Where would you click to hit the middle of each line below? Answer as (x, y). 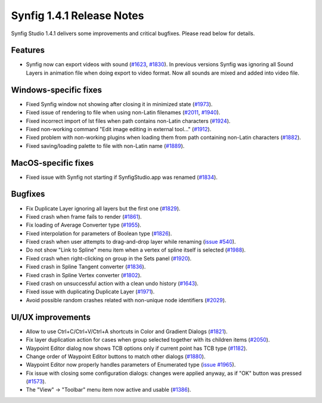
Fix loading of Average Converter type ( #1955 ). (83, 225)
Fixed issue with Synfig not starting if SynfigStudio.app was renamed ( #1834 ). (122, 177)
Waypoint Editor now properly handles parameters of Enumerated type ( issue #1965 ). (131, 365)
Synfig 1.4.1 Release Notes (78, 15)
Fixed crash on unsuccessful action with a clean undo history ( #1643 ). (112, 284)
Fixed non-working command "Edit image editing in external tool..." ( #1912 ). (119, 129)
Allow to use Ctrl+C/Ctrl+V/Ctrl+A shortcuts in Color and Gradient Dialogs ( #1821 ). (127, 331)
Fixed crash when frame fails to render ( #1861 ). (84, 216)
